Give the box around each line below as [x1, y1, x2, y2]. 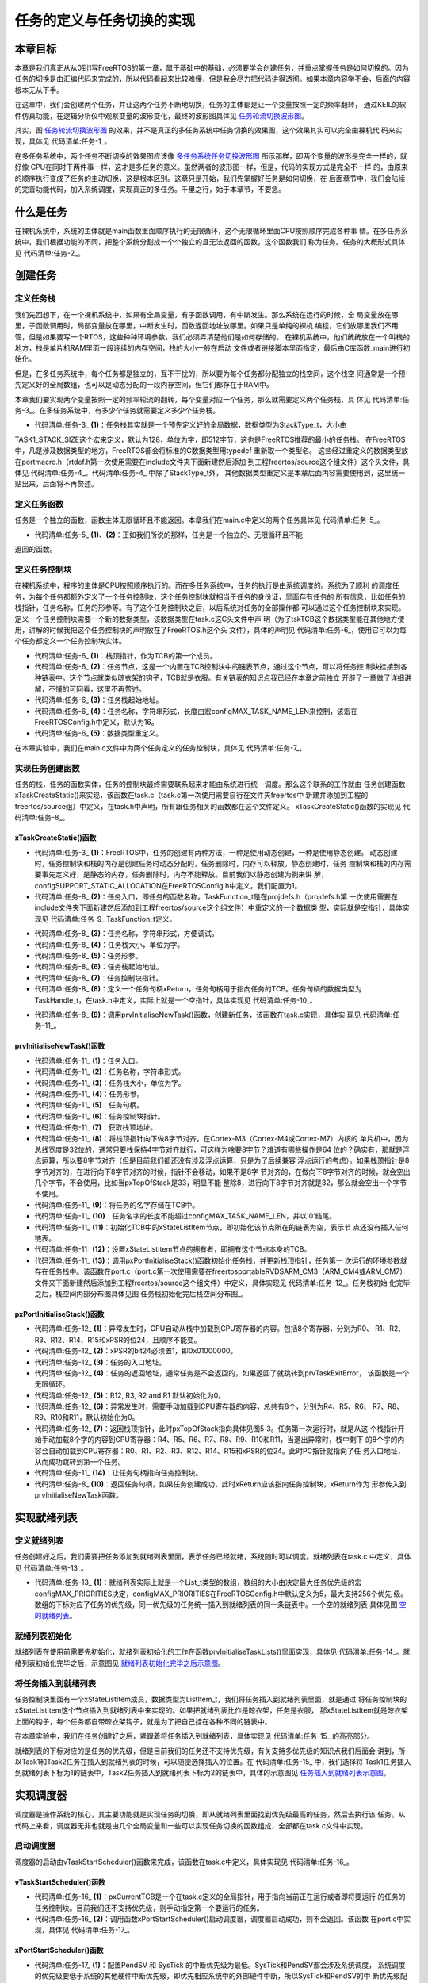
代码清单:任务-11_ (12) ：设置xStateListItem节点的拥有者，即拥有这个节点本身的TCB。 [34, 1245, 311, 1254]
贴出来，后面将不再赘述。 [14, 479, 98, 489]
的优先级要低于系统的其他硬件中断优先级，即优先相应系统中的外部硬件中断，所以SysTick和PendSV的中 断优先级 [34, 1971, 400, 1981]
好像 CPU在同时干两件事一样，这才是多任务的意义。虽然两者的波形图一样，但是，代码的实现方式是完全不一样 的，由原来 [14, 163, 408, 172]
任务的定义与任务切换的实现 [14, 12, 196, 29]
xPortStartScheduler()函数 [14, 1946, 104, 1955]
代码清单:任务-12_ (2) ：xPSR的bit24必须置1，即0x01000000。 [34, 1346, 238, 1356]
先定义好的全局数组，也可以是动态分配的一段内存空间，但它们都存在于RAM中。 [14, 380, 273, 389]
